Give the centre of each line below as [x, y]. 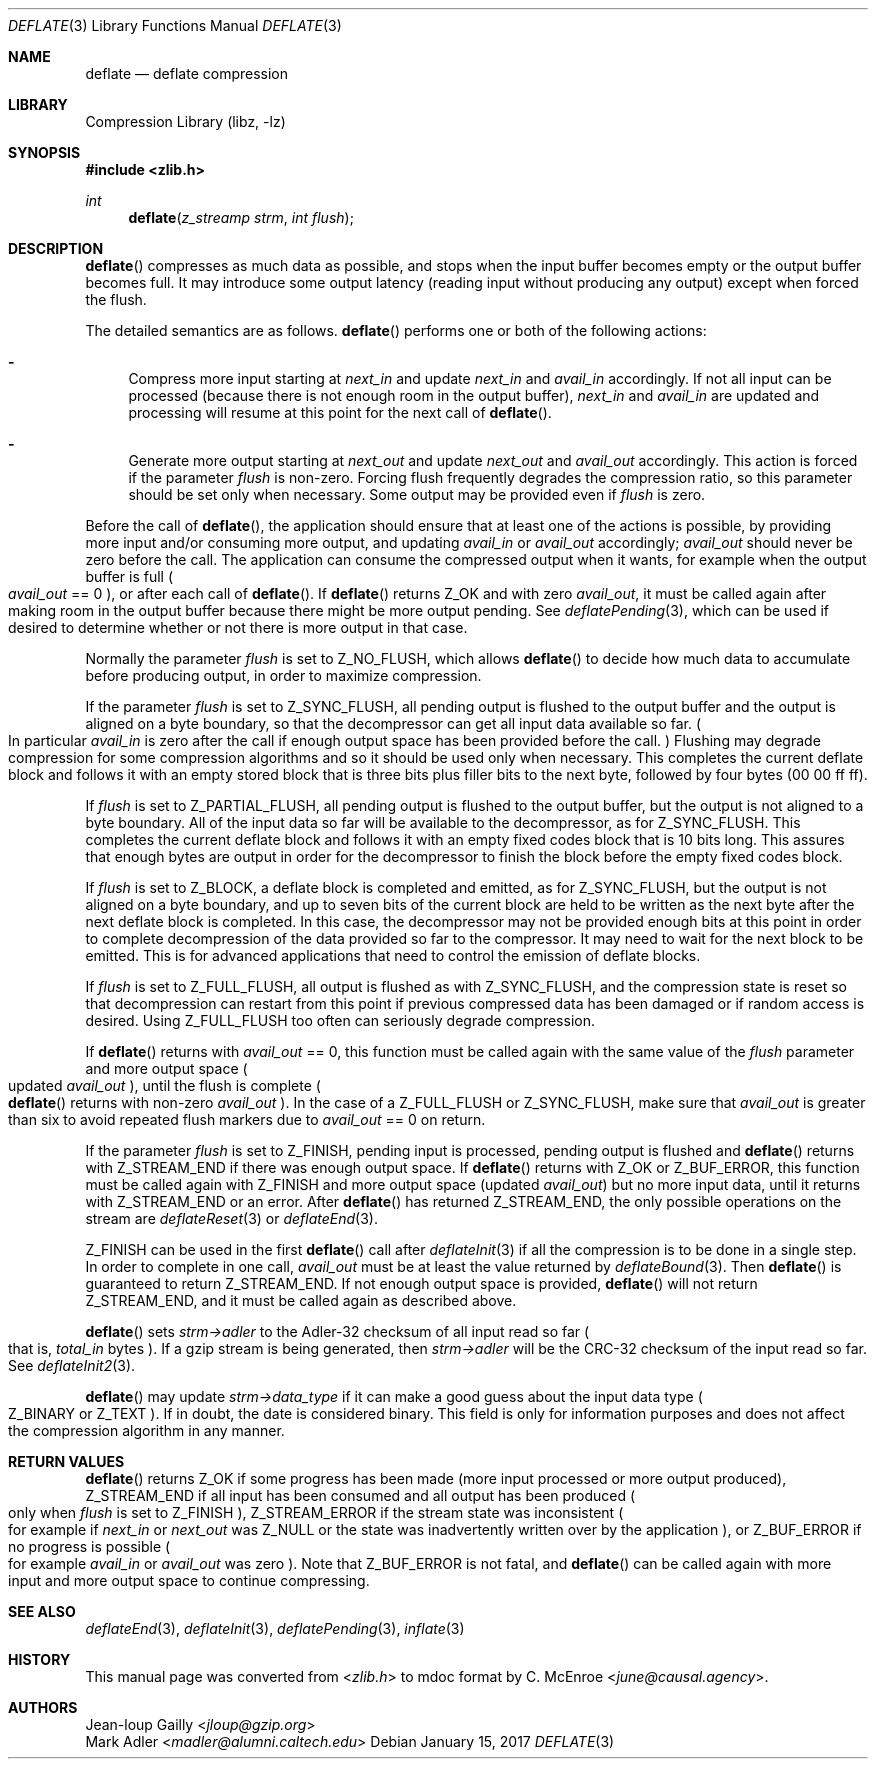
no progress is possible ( [89, 1546]
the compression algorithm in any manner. [146, 1430]
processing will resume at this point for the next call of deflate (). [340, 412]
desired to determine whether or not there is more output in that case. [238, 627]
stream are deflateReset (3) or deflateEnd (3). [231, 1218]
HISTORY [39, 1659]
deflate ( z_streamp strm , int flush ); [241, 217]
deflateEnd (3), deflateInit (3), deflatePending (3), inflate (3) [275, 1628]
